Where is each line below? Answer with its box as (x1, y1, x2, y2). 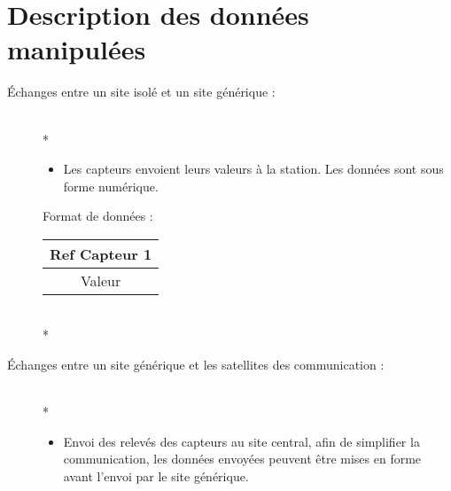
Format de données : (43, 207, 153, 225)
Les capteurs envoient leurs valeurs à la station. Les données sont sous (63, 160, 444, 178)
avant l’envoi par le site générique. (63, 467, 249, 486)
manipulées (7, 31, 146, 67)
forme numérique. (63, 176, 159, 195)
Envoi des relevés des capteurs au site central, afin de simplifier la (63, 432, 420, 450)
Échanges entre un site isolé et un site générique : (7, 82, 276, 101)
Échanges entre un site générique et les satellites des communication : (7, 355, 385, 374)
